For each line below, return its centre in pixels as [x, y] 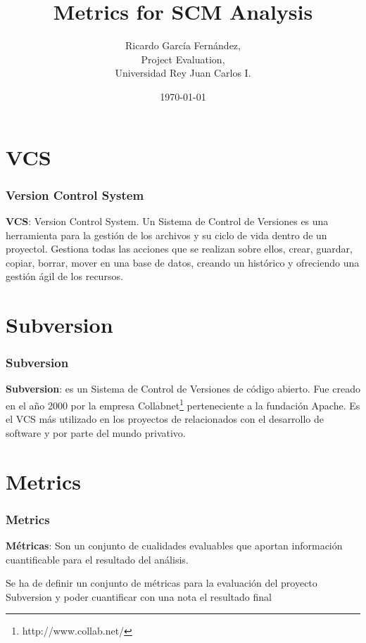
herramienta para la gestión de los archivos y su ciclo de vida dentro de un [166, 235]
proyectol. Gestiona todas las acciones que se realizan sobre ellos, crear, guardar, [179, 249]
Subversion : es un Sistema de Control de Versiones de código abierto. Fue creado [183, 389]
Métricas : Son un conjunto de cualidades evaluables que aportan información [174, 546]
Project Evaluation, [183, 59]
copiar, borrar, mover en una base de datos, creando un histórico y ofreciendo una [183, 262]
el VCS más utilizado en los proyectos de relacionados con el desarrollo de [165, 419]
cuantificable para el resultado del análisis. [97, 559]
